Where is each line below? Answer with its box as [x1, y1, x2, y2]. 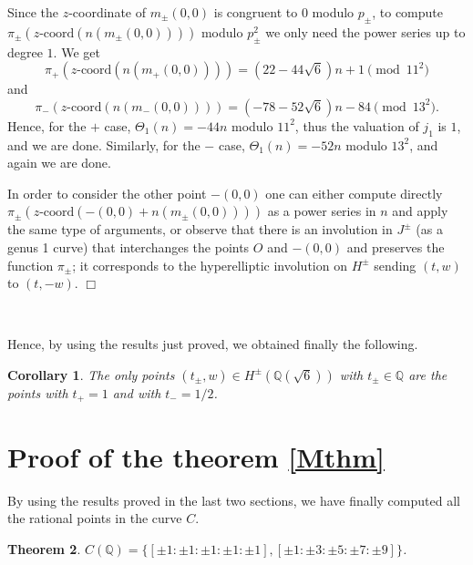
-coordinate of [68, 3, 147, 21]
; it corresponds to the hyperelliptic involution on [72, 255, 347, 274]
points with [7, 383, 68, 402]
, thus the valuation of [294, 116, 419, 135]
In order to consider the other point [7, 183, 207, 202]
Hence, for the [7, 116, 87, 135]
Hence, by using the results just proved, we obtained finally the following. [7, 334, 418, 354]
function [7, 255, 54, 274]
